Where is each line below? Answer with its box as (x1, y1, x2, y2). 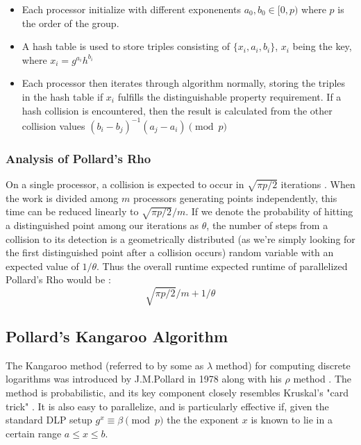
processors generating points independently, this (133, 190, 337, 205)
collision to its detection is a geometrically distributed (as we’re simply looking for (6, 231, 355, 246)
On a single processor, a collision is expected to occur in (6, 176, 244, 191)
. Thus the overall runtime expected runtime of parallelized (96, 258, 348, 273)
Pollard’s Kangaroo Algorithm (6, 325, 228, 346)
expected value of (6, 258, 79, 273)
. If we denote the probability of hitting (185, 204, 353, 219)
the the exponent (167, 412, 240, 427)
